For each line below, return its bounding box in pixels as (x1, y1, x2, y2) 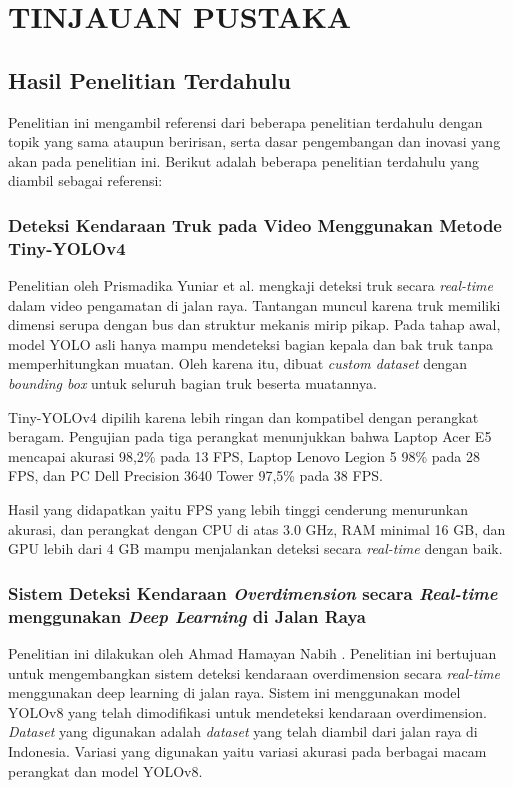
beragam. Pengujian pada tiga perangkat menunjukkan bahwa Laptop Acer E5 (8, 426, 492, 447)
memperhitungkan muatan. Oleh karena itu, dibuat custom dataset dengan (8, 353, 467, 374)
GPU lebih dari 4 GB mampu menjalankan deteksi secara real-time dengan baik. (8, 538, 503, 559)
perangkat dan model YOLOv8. (8, 760, 203, 781)
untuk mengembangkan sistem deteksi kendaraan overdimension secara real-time (8, 662, 500, 683)
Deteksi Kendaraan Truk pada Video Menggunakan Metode (8, 212, 502, 237)
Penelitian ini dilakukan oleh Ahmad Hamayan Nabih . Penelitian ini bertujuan (8, 642, 497, 663)
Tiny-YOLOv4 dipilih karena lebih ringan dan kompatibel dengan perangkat (8, 406, 479, 427)
